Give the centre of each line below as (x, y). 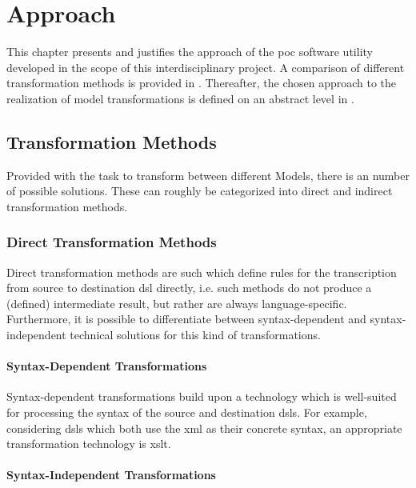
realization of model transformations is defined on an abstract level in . (180, 98)
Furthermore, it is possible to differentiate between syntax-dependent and (186, 319)
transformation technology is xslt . (89, 444)
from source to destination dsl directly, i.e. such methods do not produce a (189, 288)
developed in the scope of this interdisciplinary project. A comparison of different (206, 67)
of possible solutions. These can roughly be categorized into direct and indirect (200, 191)
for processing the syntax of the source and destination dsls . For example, (187, 412)
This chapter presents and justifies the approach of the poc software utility (190, 52)
